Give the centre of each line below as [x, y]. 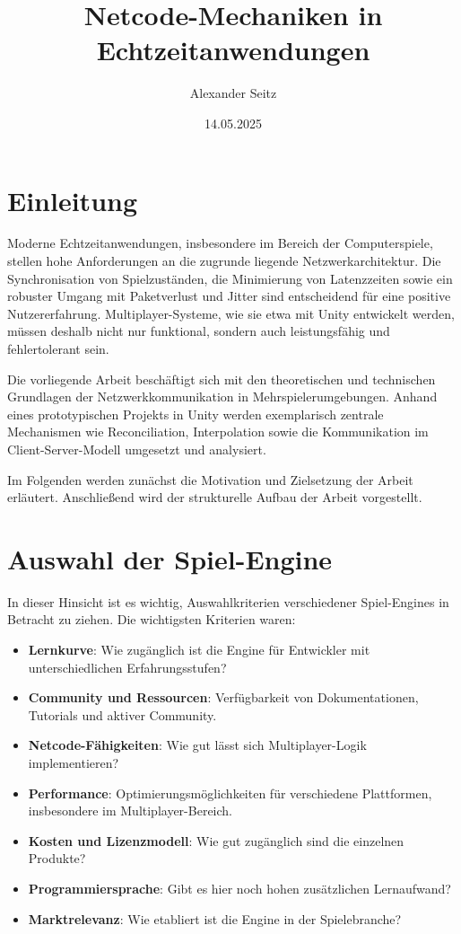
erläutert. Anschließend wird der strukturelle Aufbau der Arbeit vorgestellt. [215, 497]
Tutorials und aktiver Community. [122, 714]
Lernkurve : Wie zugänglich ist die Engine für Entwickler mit [199, 650]
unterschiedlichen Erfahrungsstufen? [127, 667]
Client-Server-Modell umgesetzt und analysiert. [137, 449]
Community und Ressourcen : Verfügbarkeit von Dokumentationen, [223, 697]
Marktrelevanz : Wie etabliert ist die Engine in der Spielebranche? [215, 918]
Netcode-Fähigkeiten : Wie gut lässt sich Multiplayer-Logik [197, 745]
